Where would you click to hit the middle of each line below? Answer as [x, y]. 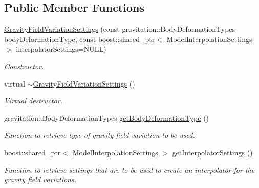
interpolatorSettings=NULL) [61, 49]
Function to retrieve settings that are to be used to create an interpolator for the [129, 169]
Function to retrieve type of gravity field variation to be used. [100, 135]
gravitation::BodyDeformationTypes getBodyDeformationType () [107, 118]
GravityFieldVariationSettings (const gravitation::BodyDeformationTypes [120, 29]
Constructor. [24, 66]
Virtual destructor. [33, 101]
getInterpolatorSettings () [212, 152]
